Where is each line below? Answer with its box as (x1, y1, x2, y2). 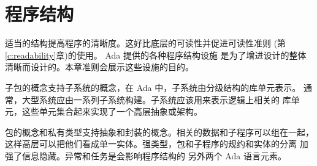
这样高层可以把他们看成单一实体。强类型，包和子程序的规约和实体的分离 (5, 137, 297, 150)
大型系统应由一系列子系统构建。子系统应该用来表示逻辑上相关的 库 (21, 93, 291, 106)
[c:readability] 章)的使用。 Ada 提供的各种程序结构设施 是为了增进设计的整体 (5, 48, 307, 61)
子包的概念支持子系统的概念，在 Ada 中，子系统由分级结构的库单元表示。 (5, 81, 301, 93)
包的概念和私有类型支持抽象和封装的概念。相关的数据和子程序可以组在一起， (5, 125, 314, 138)
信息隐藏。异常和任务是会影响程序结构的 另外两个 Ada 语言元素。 (21, 149, 286, 162)
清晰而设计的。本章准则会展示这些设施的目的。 (5, 60, 194, 73)
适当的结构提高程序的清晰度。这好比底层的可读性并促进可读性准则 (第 (5, 37, 286, 49)
